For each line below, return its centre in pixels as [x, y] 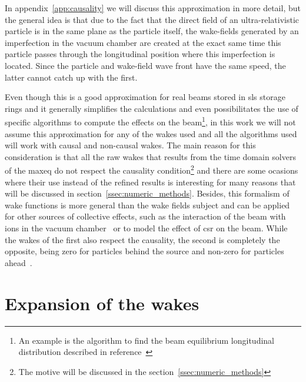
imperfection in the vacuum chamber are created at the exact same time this [143, 42]
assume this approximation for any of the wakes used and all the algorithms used [151, 133]
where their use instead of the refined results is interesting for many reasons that [150, 182]
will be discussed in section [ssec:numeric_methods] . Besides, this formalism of [147, 193]
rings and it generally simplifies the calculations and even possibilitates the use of [152, 108]
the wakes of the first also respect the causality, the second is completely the [142, 239]
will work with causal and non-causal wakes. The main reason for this [130, 145]
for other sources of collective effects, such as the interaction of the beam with [145, 216]
